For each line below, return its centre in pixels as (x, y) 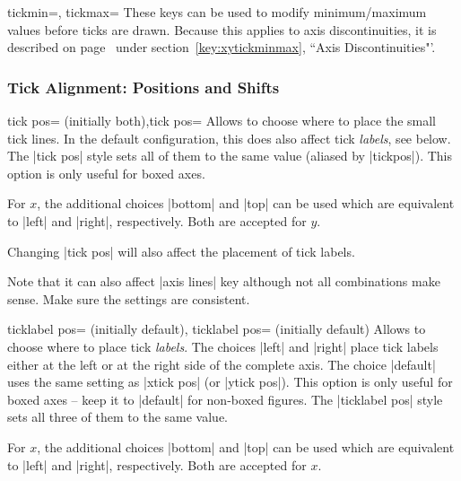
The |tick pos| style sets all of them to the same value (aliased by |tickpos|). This (230, 156)
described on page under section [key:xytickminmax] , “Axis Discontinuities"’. (222, 47)
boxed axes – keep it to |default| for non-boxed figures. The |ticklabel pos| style (225, 399)
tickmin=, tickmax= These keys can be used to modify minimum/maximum (217, 12)
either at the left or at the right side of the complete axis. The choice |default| (222, 364)
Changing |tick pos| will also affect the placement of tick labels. (181, 251)
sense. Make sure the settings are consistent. (129, 298)
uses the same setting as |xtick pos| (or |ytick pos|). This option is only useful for (230, 382)
